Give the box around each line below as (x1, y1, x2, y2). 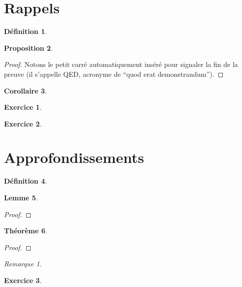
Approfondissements (4, 147, 144, 167)
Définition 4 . (4, 176, 47, 186)
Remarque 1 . (4, 258, 42, 269)
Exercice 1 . (4, 102, 42, 112)
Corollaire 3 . (4, 85, 47, 96)
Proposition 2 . (4, 42, 53, 53)
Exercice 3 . (4, 275, 42, 285)
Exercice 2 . (4, 118, 42, 128)
